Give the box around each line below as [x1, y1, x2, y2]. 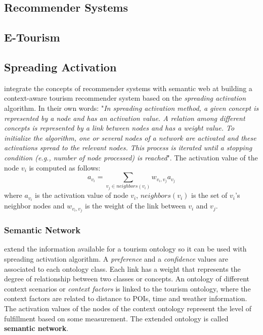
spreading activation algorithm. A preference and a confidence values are [4, 254, 229, 264]
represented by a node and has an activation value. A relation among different [4, 112, 245, 123]
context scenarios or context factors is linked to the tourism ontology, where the [4, 283, 251, 294]
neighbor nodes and [4, 200, 65, 211]
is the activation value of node [35, 190, 128, 200]
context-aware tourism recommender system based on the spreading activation [4, 93, 246, 103]
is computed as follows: [29, 162, 101, 173]
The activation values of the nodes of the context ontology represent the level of [4, 303, 252, 314]
